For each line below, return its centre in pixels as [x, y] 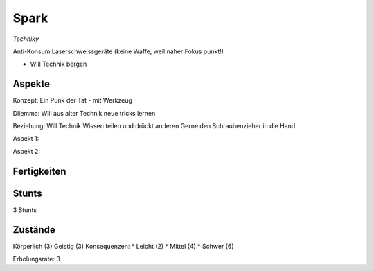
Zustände [34, 230]
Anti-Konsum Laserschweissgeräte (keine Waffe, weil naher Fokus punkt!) [118, 51]
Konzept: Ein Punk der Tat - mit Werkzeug [73, 100]
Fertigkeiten [39, 171]
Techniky [26, 39]
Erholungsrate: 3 [36, 259]
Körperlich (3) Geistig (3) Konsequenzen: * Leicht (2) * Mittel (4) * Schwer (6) [123, 246]
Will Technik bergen [59, 64]
